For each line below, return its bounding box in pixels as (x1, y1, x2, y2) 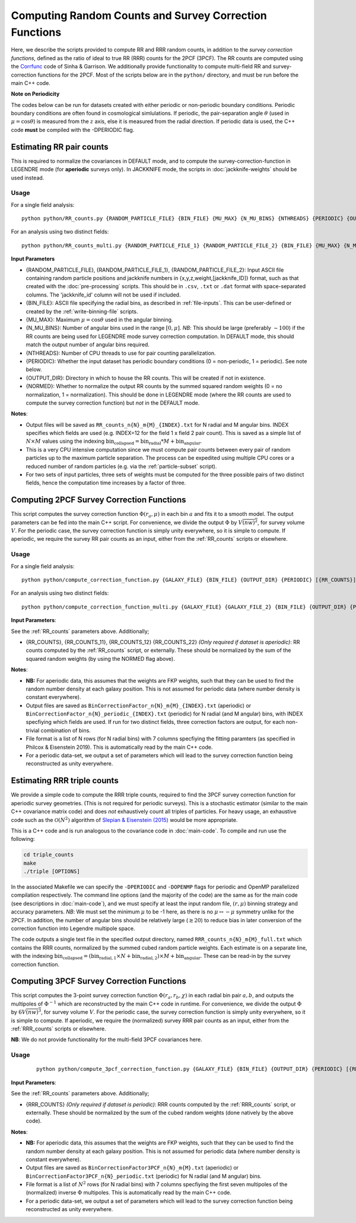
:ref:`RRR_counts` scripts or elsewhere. (11, 1025, 106, 1032)
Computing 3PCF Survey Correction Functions (11, 976, 186, 986)
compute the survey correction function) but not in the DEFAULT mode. (26, 399, 200, 406)
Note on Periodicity (11, 90, 60, 97)
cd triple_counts (23, 852, 74, 858)
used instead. (11, 174, 44, 181)
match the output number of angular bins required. (26, 341, 150, 348)
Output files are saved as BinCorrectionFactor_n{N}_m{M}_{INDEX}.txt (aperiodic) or (26, 702, 252, 709)
